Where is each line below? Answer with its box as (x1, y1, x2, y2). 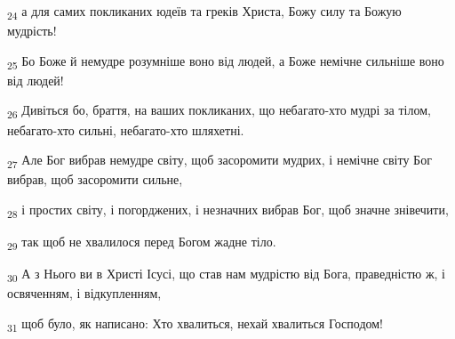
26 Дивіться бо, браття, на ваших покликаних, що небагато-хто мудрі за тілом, (7, 101, 431, 122)
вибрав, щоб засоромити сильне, (7, 170, 183, 189)
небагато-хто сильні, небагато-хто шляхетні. (7, 120, 244, 139)
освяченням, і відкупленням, (7, 284, 162, 303)
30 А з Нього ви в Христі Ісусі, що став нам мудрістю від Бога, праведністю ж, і (7, 264, 445, 285)
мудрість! (7, 21, 57, 40)
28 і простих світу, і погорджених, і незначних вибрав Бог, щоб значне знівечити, (7, 199, 449, 221)
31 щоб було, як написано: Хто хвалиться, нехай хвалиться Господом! (7, 313, 384, 335)
